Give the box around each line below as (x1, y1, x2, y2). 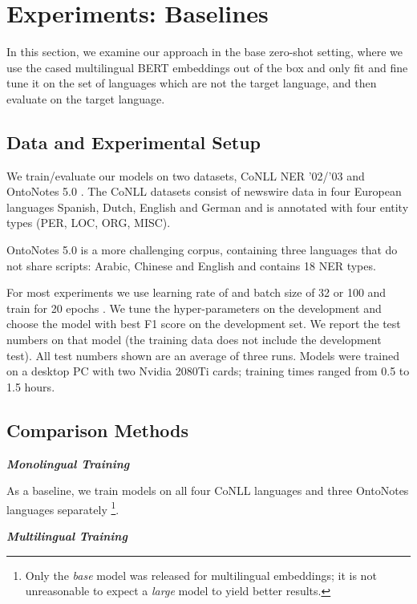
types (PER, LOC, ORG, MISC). (6, 214, 171, 231)
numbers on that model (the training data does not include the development (6, 331, 382, 348)
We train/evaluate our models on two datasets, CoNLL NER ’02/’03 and (6, 167, 365, 184)
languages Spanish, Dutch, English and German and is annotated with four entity (6, 198, 409, 215)
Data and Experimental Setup (6, 129, 261, 154)
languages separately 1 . (6, 498, 119, 517)
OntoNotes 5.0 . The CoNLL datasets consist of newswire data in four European (6, 183, 402, 200)
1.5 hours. (6, 378, 55, 395)
